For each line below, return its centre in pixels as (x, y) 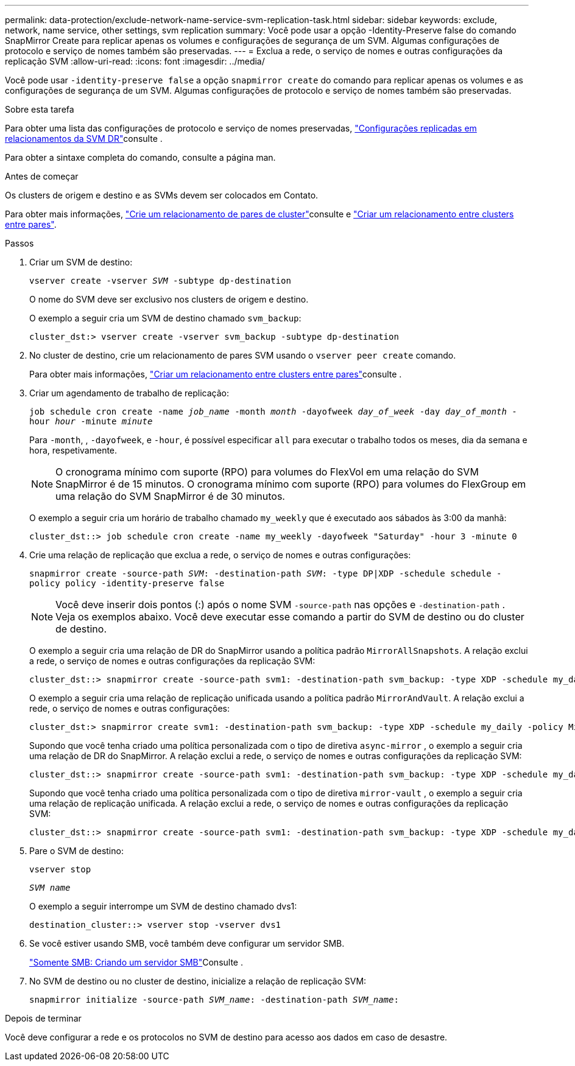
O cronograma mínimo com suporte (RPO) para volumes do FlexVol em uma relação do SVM (267, 472)
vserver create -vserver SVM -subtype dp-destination (160, 281)
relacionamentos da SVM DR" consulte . (84, 139)
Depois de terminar (43, 1018)
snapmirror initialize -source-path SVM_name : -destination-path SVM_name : (214, 1000)
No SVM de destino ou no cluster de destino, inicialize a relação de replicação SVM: (198, 981)
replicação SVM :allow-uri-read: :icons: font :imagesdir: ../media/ (135, 61)
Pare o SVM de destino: (76, 851)
